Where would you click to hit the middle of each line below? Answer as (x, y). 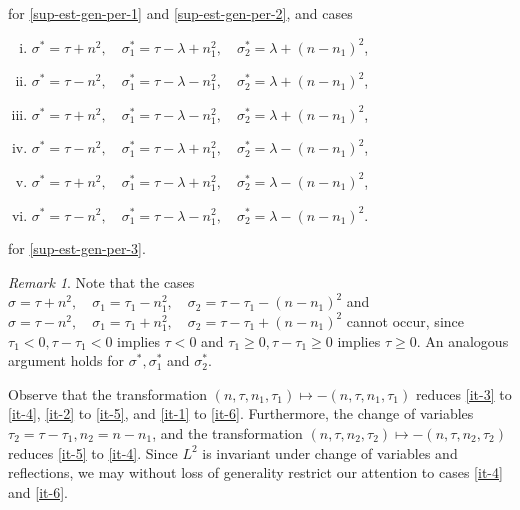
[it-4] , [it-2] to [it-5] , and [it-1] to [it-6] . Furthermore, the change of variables (241, 413)
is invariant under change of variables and (330, 452)
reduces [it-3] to (463, 393)
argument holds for (66, 360)
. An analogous (462, 340)
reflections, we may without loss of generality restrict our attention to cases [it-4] (255, 472)
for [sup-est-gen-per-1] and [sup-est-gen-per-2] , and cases (180, 13)
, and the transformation (227, 432)
